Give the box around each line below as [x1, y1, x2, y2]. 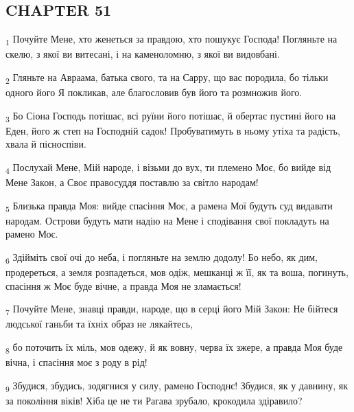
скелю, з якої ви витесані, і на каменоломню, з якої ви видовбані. [5, 47, 280, 61]
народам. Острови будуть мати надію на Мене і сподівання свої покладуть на [5, 213, 329, 227]
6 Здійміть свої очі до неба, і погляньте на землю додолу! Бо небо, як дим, [5, 249, 318, 266]
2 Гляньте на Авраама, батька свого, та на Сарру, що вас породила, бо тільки [5, 69, 329, 86]
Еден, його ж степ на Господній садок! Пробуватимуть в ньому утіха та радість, [5, 123, 340, 137]
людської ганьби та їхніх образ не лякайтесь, [5, 317, 193, 331]
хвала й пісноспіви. [5, 137, 86, 151]
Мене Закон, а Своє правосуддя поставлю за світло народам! [5, 175, 259, 190]
